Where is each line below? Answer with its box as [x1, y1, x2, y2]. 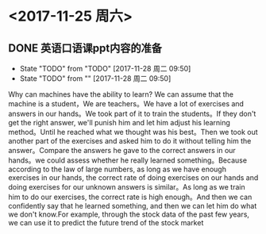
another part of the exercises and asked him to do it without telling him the [8, 136, 252, 145]
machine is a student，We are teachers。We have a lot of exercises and [8, 99, 245, 108]
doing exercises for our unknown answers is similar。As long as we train [8, 182, 245, 191]
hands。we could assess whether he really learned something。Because [8, 155, 248, 165]
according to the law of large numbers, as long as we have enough [8, 164, 226, 174]
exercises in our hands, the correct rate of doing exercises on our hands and [8, 173, 259, 182]
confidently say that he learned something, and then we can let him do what [8, 201, 257, 210]
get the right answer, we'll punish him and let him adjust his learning [8, 118, 230, 127]
